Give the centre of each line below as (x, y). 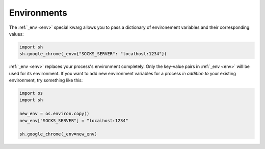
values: (16, 34)
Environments (38, 13)
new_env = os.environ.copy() (54, 114)
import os (31, 93)
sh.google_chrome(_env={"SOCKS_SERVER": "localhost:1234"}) (93, 54)
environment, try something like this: (46, 80)
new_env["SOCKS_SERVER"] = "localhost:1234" (74, 120)
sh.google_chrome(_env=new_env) (58, 134)
